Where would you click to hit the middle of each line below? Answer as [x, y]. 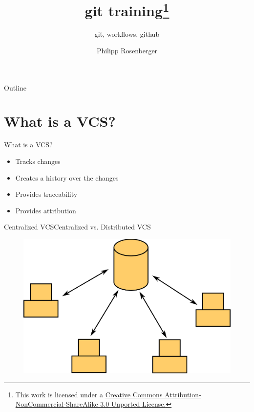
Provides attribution [46, 210]
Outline [15, 87]
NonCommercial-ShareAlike [57, 404]
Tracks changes [38, 161]
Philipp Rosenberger [127, 51]
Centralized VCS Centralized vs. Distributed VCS [77, 227]
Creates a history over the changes [67, 177]
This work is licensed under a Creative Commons [89, 394]
